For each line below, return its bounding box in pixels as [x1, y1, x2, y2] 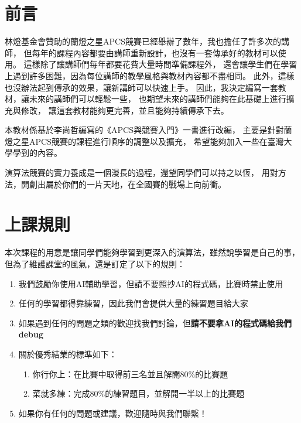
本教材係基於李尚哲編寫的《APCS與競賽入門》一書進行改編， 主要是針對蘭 [5, 124, 292, 136]
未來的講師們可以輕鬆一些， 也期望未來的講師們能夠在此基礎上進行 [29, 93, 286, 105]
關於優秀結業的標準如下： [18, 347, 117, 360]
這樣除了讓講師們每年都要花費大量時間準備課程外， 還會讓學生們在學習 [23, 58, 297, 70]
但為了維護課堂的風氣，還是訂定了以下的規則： [5, 257, 185, 270]
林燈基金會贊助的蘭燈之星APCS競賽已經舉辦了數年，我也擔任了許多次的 [5, 35, 281, 47]
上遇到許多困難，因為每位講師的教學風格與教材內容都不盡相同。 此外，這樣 [5, 69, 295, 81]
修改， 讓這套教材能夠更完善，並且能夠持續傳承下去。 [20, 104, 229, 116]
